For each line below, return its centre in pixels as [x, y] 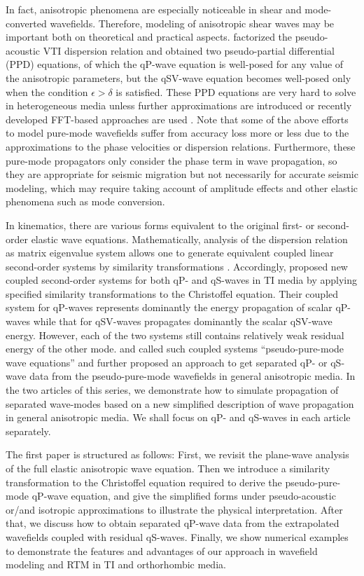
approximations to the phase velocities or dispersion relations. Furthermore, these [181, 146]
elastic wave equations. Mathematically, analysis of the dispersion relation [189, 239]
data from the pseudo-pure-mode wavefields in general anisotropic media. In [192, 376]
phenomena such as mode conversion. [85, 201]
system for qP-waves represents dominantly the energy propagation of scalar [169, 307]
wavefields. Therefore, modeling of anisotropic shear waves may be [192, 23]
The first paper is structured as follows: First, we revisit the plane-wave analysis [177, 454]
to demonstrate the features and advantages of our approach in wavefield [162, 550]
